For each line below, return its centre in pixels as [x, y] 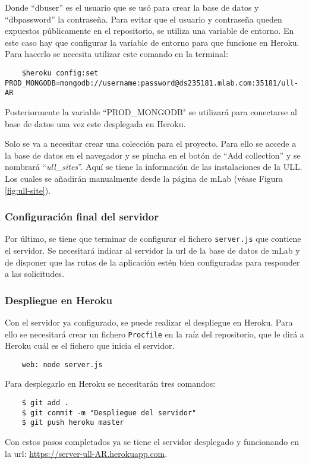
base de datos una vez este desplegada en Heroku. [95, 123]
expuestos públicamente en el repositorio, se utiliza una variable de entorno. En [149, 31]
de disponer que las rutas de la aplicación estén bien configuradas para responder [152, 262]
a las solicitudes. [34, 274]
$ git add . [45, 403]
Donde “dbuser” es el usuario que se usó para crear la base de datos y [132, 7]
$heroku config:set [60, 73]
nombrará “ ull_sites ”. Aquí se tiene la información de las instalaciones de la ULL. [154, 167]
